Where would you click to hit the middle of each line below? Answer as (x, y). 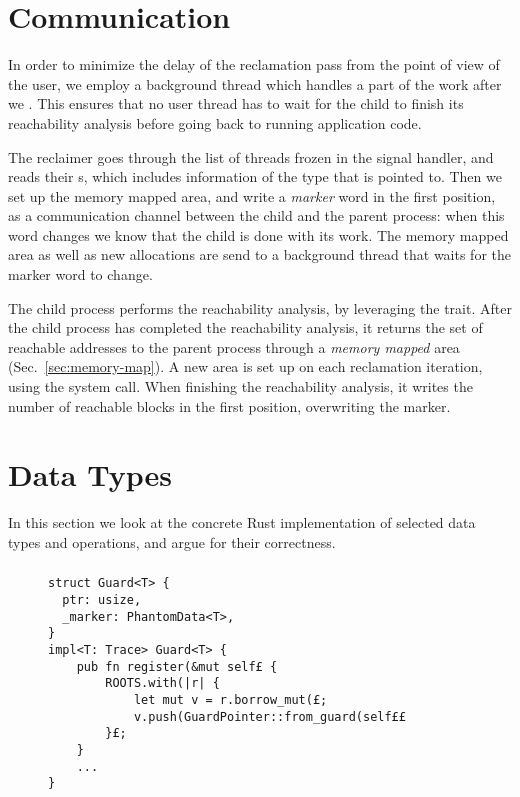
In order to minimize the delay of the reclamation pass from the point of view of (254, 64)
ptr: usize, (102, 600)
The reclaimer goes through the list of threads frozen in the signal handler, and (251, 156)
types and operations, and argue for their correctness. (172, 541)
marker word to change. (80, 274)
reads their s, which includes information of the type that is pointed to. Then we (255, 176)
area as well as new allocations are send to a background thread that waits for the (259, 254)
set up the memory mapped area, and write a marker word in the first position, (252, 195)
